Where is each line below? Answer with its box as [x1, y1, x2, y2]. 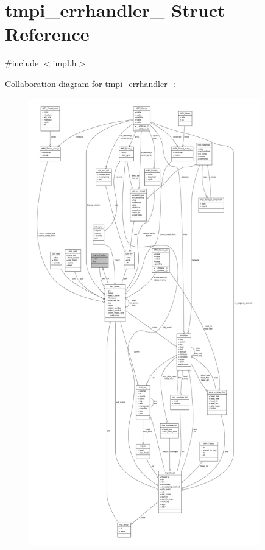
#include [5, 57, 39, 69]
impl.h [52, 57, 77, 69]
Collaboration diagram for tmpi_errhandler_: [5, 77, 177, 90]
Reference [5, 21, 90, 46]
